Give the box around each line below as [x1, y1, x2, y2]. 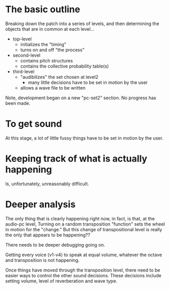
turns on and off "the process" [20, 47, 85, 53]
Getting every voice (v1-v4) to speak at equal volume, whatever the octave [5, 252, 162, 258]
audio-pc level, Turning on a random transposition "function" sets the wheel [5, 221, 165, 227]
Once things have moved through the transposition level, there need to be [5, 267, 160, 273]
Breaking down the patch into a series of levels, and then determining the [5, 20, 160, 27]
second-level [12, 52, 41, 58]
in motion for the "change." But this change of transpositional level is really [5, 226, 162, 232]
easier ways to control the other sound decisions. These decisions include [5, 272, 162, 278]
